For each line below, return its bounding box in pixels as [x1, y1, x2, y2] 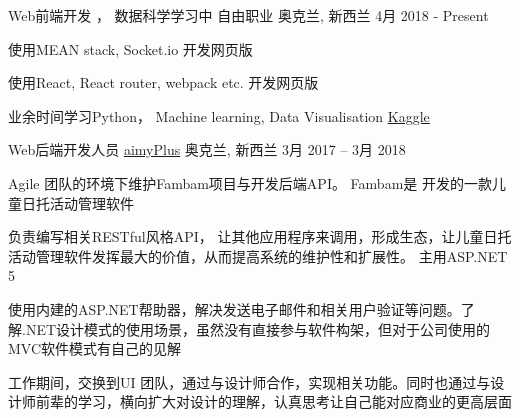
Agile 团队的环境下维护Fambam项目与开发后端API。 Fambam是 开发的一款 [8, 172, 492, 193]
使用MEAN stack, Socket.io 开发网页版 [8, 38, 253, 59]
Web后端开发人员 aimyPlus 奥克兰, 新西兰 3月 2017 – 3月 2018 [8, 139, 406, 160]
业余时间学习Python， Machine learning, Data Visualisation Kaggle [8, 105, 430, 126]
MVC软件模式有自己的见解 [8, 338, 182, 359]
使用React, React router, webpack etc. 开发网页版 [8, 72, 319, 93]
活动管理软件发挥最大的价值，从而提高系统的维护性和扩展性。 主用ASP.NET [8, 245, 508, 266]
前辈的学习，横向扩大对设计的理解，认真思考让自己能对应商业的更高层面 [35, 391, 512, 412]
